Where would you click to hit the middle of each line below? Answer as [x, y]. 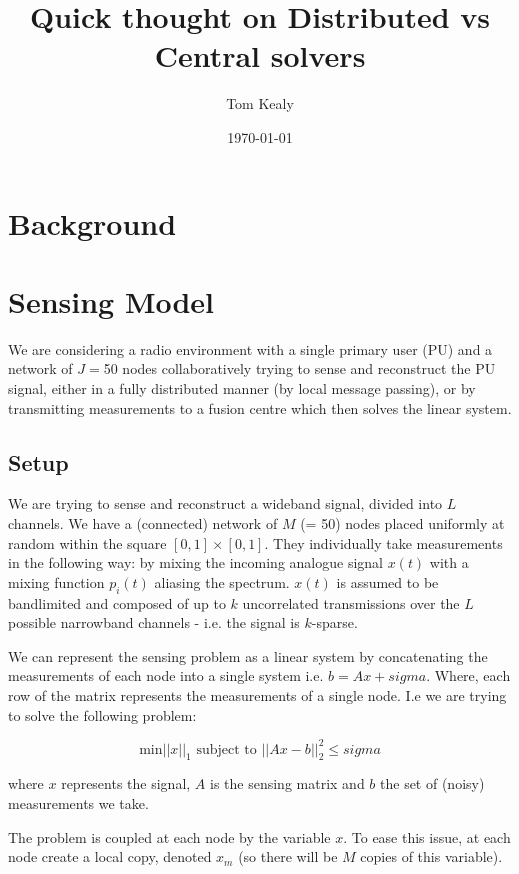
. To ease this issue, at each [427, 836]
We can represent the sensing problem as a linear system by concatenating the [248, 655]
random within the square [87, 542]
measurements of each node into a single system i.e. [166, 675]
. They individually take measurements [383, 542]
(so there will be [288, 856]
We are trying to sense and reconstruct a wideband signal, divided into [225, 503]
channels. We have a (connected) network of [143, 522]
